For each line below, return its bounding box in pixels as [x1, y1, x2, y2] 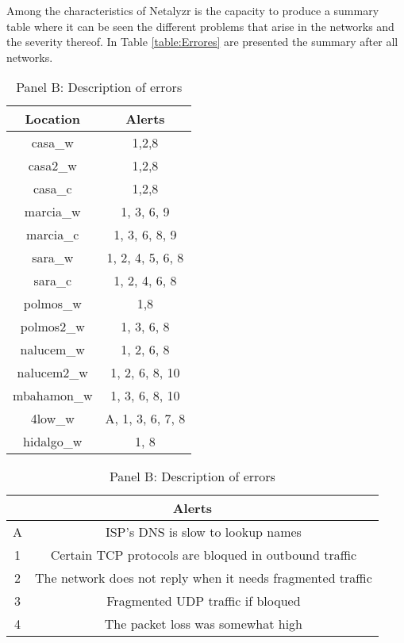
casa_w [31, 133, 74, 152]
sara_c [33, 271, 72, 290]
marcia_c [26, 225, 79, 244]
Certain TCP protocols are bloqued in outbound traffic [50, 545, 357, 565]
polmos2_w [20, 317, 85, 336]
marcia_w [24, 202, 81, 221]
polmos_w [23, 294, 82, 313]
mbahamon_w [13, 386, 93, 405]
